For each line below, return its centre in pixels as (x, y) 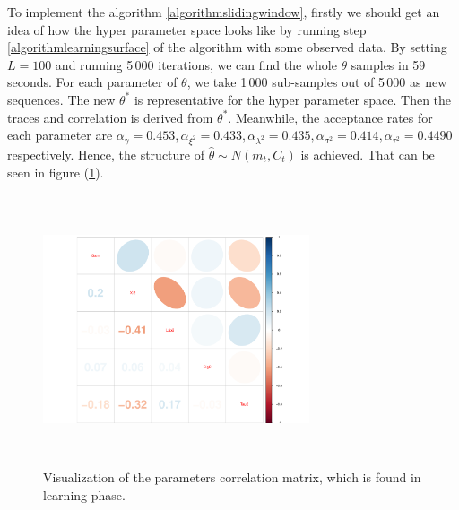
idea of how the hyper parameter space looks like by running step (187, 29)
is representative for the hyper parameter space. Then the (293, 99)
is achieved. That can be (368, 154)
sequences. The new (61, 99)
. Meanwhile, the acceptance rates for (330, 117)
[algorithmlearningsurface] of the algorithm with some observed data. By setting (227, 47)
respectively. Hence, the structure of (106, 154)
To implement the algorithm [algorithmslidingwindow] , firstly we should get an (224, 12)
